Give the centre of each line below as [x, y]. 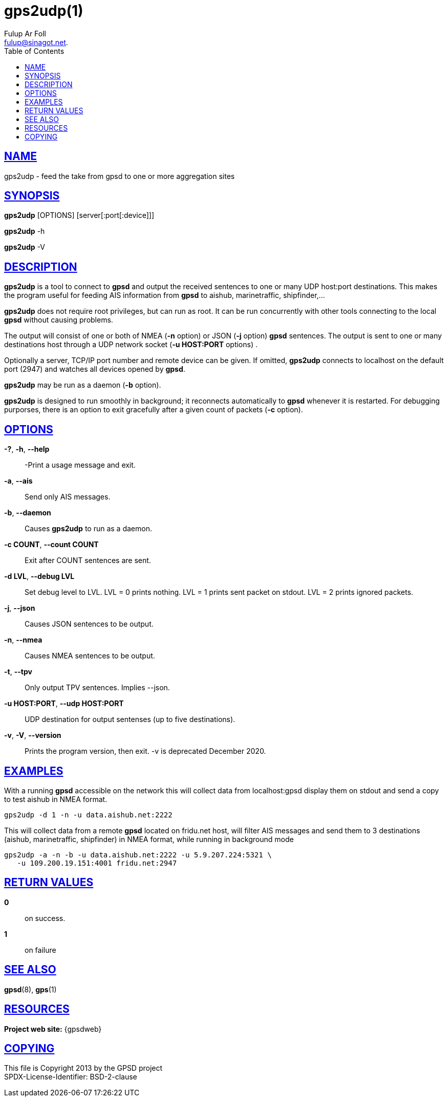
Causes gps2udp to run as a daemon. [88, 529]
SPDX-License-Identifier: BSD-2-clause [71, 1077]
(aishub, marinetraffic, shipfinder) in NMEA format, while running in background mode [149, 839]
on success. [45, 918]
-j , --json [20, 608]
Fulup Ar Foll [25, 33]
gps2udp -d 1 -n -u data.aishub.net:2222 [88, 815]
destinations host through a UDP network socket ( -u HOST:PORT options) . [131, 345]
